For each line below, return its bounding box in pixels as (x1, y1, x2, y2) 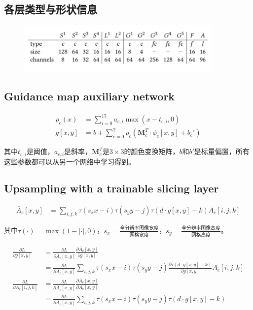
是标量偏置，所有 (194, 146, 250, 156)
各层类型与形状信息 (4, 1, 97, 17)
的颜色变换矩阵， (124, 146, 180, 156)
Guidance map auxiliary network (4, 89, 175, 104)
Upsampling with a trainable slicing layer (4, 180, 219, 195)
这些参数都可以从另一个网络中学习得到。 (4, 156, 135, 166)
